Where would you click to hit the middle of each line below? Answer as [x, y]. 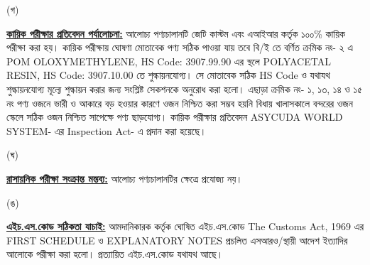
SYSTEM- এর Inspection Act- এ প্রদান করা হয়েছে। [107, 130]
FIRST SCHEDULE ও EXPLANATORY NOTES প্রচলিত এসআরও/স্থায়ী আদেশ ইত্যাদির [177, 240]
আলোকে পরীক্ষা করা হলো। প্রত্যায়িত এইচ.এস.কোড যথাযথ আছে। [115, 254]
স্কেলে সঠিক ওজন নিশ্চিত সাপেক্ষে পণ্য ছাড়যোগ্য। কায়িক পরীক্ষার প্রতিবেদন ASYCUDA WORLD [175, 117]
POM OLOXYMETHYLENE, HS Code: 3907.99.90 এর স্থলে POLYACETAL [169, 61]
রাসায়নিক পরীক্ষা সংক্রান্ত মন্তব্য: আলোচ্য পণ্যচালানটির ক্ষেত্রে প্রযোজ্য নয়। [125, 178]
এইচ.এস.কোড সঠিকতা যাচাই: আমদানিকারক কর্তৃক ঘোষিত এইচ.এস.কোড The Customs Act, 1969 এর [185, 226]
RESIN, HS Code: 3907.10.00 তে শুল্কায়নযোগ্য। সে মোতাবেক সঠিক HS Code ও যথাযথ [168, 75]
